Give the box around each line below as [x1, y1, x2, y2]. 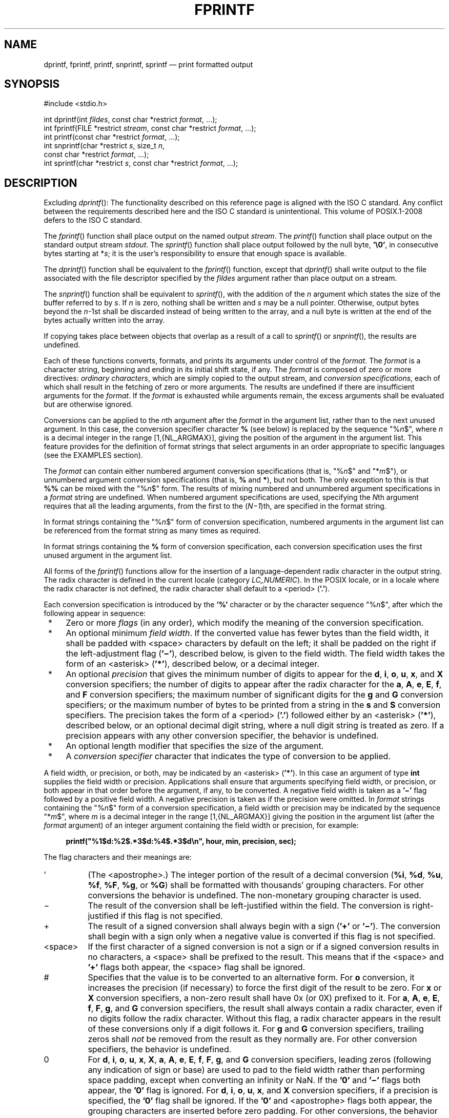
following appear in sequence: [44, 609, 146, 618]
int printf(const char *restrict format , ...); [44, 132, 180, 142]
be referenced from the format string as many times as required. [44, 526, 261, 535]
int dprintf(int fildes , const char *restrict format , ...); [44, 115, 217, 124]
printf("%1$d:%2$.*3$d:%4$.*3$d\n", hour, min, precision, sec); [66, 837, 297, 846]
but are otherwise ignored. [44, 400, 133, 409]
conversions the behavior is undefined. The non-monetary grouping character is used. [88, 890, 421, 901]
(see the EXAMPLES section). [44, 451, 143, 460]
